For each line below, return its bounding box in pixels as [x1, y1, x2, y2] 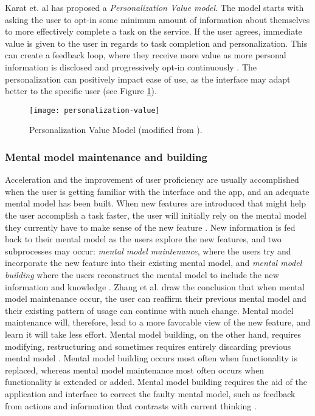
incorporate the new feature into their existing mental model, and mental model [5, 256, 302, 269]
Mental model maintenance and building [5, 149, 207, 164]
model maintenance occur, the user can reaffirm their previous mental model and [5, 292, 306, 305]
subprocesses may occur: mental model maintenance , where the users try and [5, 244, 291, 257]
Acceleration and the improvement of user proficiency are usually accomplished [5, 173, 299, 186]
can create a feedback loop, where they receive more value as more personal [5, 49, 286, 61]
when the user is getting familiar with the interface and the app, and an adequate [5, 185, 310, 197]
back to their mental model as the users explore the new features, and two [5, 233, 282, 245]
